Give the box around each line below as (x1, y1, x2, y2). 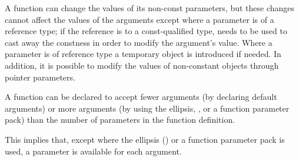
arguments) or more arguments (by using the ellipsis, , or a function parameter (5, 102, 290, 114)
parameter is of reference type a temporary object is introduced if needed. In (5, 48, 281, 60)
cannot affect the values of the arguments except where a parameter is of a (5, 13, 274, 25)
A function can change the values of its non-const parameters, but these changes (5, 2, 295, 14)
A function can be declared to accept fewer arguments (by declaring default (5, 90, 277, 103)
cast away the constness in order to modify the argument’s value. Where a (5, 36, 273, 48)
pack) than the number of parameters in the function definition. (5, 113, 235, 126)
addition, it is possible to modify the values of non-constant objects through (5, 59, 279, 71)
